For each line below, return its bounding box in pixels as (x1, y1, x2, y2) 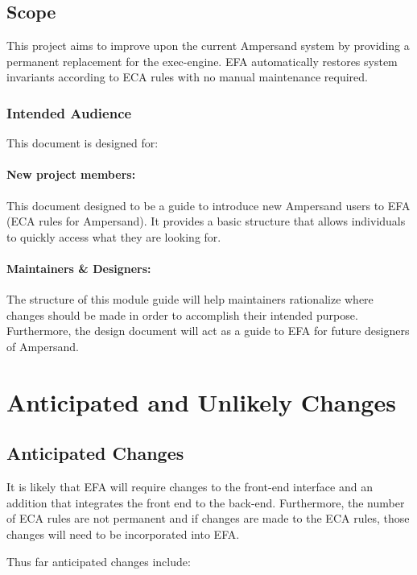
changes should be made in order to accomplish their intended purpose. (6, 306, 358, 323)
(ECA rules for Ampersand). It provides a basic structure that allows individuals (6, 213, 406, 230)
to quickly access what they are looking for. (6, 228, 221, 245)
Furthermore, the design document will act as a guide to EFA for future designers (6, 322, 410, 339)
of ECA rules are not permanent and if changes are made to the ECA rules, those (6, 510, 410, 527)
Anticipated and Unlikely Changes (6, 385, 396, 418)
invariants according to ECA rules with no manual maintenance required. (6, 68, 368, 85)
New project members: (6, 166, 136, 183)
